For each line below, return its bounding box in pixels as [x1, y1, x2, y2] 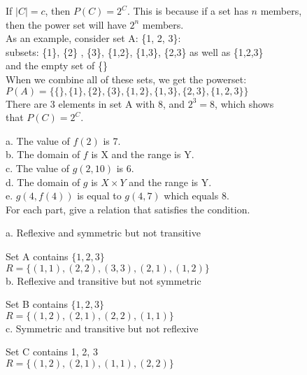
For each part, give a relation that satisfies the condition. [6, 201, 250, 216]
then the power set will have [6, 17, 127, 31]
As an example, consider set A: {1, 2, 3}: [6, 31, 181, 45]
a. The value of [6, 133, 70, 148]
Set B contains [6, 297, 68, 311]
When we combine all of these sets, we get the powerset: [6, 71, 247, 86]
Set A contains [6, 248, 69, 263]
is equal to [77, 188, 122, 203]
